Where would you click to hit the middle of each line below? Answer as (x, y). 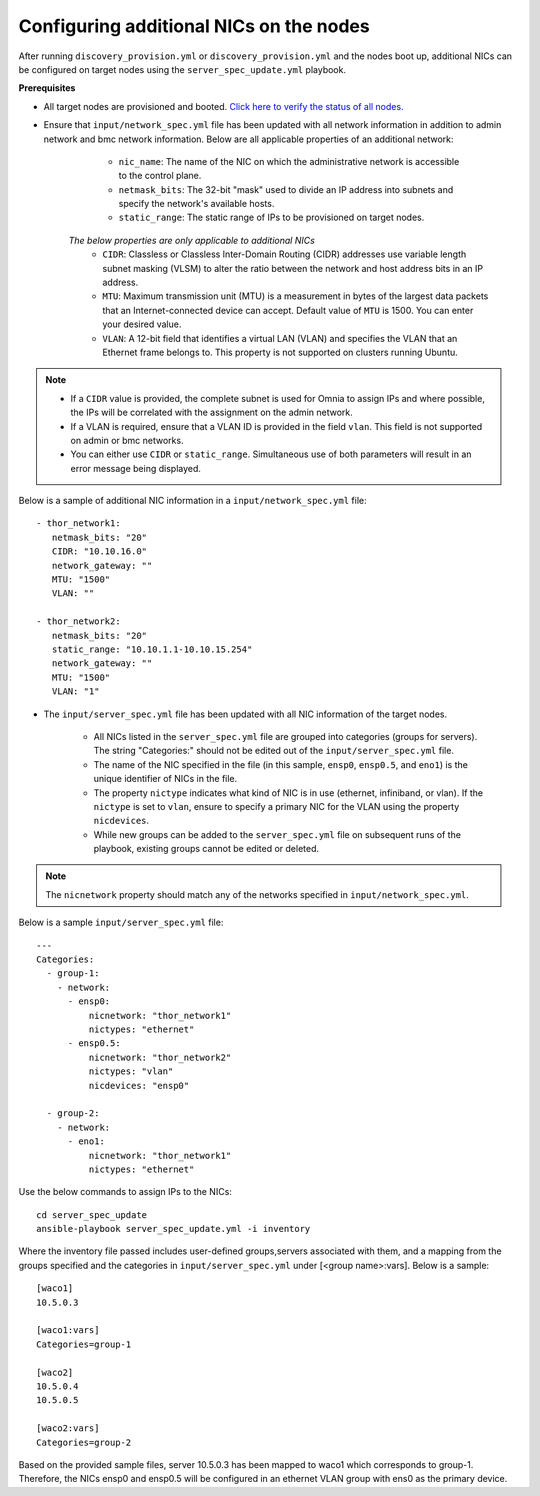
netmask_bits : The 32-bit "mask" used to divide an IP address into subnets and (286, 189)
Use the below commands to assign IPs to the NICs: (125, 1192)
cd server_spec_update (92, 1214)
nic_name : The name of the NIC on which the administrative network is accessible (289, 161)
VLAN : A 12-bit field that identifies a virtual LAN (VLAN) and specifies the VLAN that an (280, 338)
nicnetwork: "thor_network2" (160, 1057)
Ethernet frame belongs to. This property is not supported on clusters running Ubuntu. (280, 352)
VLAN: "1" (75, 691)
